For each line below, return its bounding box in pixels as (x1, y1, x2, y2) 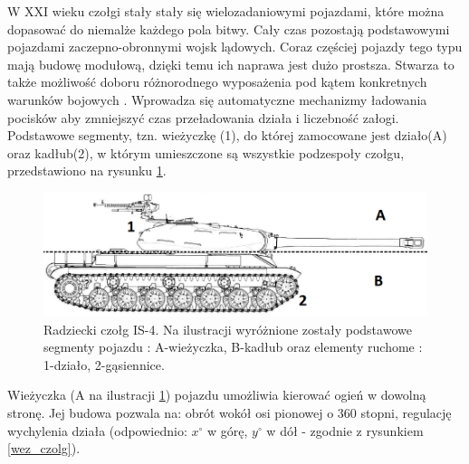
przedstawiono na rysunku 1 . (7, 161, 167, 180)
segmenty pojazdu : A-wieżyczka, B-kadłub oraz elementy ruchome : (43, 337, 423, 356)
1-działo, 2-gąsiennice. (43, 355, 165, 374)
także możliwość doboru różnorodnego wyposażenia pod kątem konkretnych (7, 72, 427, 91)
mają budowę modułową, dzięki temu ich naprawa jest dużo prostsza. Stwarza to (7, 54, 455, 73)
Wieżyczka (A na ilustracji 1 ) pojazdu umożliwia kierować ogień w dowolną (7, 385, 426, 404)
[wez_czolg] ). (7, 439, 81, 458)
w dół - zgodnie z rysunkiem (266, 421, 424, 440)
